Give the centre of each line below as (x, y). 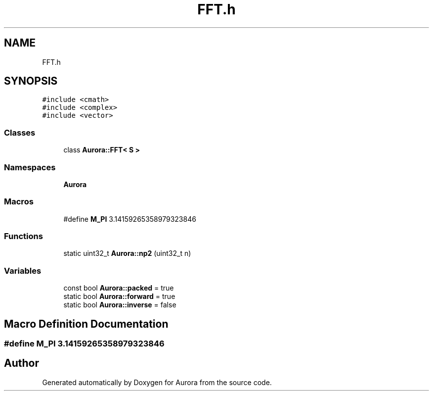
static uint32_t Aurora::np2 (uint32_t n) (127, 253)
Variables (23, 271)
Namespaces (30, 167)
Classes (20, 132)
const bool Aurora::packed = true (119, 288)
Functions (23, 236)
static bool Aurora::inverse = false (120, 305)
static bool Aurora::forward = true (119, 296)
